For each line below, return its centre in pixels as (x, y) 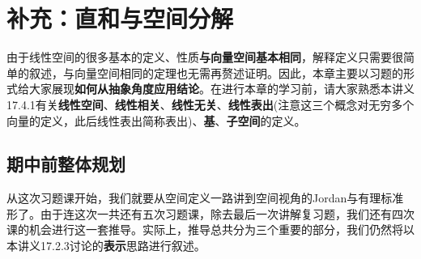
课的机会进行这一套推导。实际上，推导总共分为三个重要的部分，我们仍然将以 (210, 229)
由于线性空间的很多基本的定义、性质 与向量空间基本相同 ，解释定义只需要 (199, 57)
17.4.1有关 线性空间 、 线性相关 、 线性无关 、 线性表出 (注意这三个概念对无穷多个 (210, 104)
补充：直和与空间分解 (120, 18)
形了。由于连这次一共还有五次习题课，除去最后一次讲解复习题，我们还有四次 (210, 213)
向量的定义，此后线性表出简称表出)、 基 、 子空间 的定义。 (156, 120)
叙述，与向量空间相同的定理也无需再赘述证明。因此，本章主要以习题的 (216, 72)
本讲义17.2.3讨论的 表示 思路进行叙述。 (106, 246)
